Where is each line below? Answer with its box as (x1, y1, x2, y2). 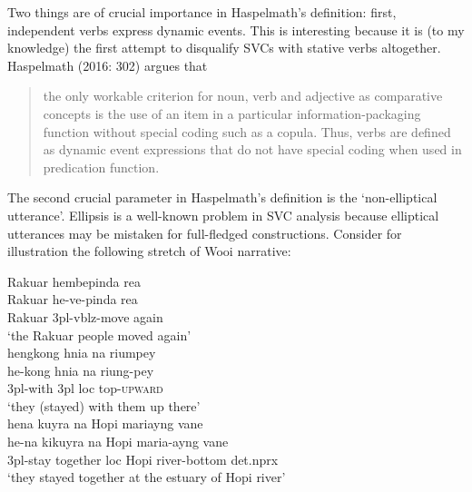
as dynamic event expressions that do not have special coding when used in (43, 140, 462, 159)
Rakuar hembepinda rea (7, 271, 141, 290)
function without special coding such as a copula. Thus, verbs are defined (43, 122, 451, 141)
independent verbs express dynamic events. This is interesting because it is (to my (7, 20, 465, 39)
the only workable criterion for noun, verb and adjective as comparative (43, 86, 443, 105)
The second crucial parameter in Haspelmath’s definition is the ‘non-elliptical (7, 188, 438, 207)
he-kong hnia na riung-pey (7, 360, 154, 379)
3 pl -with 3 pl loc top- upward (7, 379, 163, 398)
